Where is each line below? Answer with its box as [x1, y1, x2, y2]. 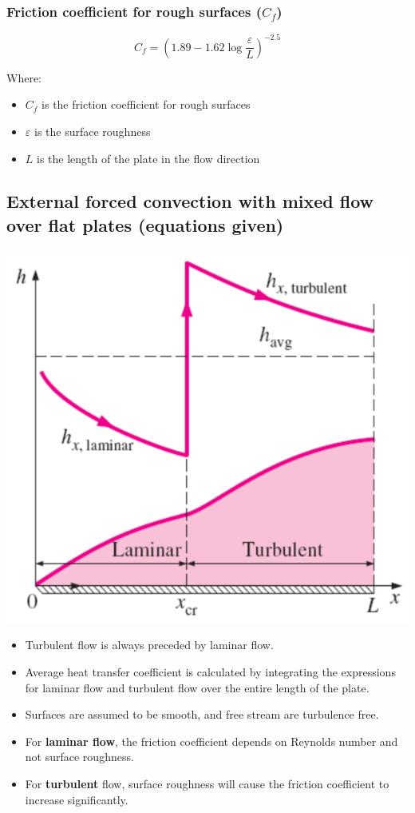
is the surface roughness [34, 122, 151, 139]
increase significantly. [25, 791, 128, 807]
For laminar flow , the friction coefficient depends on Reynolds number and [25, 732, 398, 749]
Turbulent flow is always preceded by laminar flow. [25, 636, 274, 653]
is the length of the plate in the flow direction [37, 149, 260, 166]
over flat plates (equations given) [6, 212, 284, 237]
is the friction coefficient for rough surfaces [41, 96, 251, 113]
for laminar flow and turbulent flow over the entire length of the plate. [25, 679, 370, 695]
